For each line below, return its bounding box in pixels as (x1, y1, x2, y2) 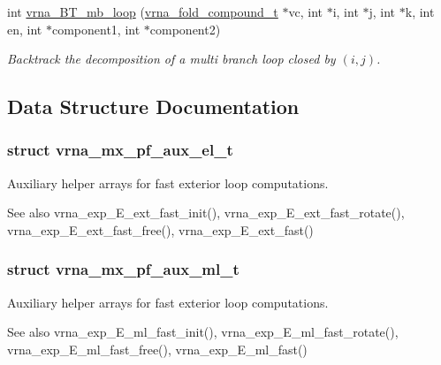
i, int (332, 3, 359, 20)
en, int (7, 19, 42, 38)
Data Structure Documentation (7, 93, 300, 120)
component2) (149, 19, 221, 38)
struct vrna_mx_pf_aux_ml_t (7, 258, 240, 280)
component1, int (51, 19, 141, 38)
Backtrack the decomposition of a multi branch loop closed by (7, 49, 336, 68)
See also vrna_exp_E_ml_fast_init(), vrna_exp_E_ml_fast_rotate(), (7, 323, 399, 341)
